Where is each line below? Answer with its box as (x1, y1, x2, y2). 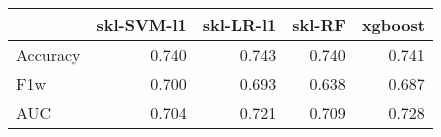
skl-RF (292, 13, 346, 36)
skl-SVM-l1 (96, 13, 187, 36)
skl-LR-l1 (202, 13, 277, 36)
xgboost (361, 13, 425, 36)
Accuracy (16, 43, 81, 66)
